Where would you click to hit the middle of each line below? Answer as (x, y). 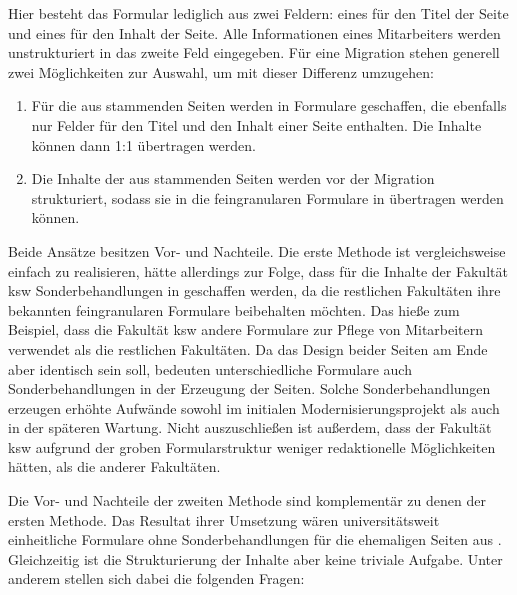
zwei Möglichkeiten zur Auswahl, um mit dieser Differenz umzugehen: (221, 71)
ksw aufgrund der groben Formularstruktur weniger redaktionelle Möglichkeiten (252, 446)
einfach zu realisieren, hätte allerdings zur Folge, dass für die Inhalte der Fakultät (258, 270)
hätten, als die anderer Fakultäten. (114, 466)
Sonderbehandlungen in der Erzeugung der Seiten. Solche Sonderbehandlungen (249, 388)
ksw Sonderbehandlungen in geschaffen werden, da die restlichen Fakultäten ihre (254, 290)
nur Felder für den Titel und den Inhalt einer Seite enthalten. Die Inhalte (256, 124)
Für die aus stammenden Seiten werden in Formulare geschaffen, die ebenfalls (269, 105)
